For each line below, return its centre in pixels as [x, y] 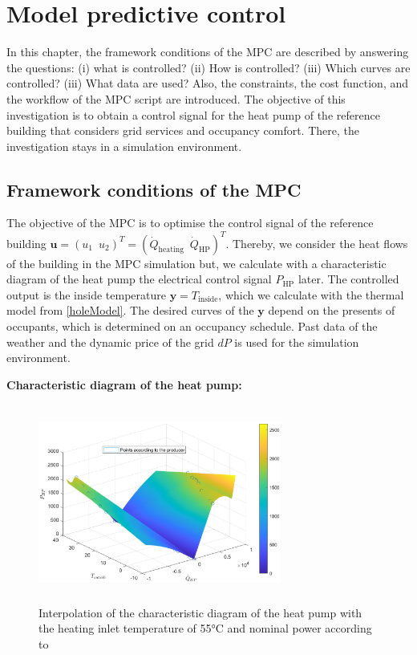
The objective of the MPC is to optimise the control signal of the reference [190, 223]
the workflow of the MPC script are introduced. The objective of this [176, 98]
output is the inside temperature [86, 294]
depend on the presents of [332, 310]
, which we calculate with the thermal [311, 294]
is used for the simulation [297, 342]
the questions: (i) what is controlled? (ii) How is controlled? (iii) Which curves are [208, 67]
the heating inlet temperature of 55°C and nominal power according [205, 628]
